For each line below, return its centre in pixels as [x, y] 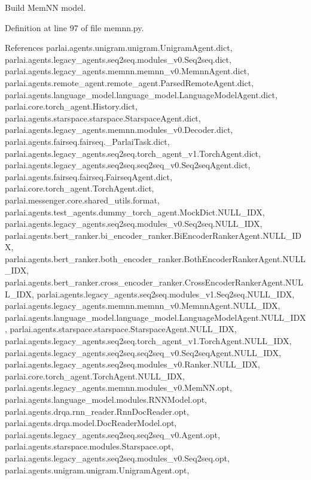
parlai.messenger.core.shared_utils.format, [82, 200]
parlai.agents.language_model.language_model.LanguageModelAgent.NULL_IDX [155, 317]
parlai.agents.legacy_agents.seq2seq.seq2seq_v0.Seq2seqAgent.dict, [128, 165]
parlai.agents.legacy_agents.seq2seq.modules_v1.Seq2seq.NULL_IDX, [166, 294]
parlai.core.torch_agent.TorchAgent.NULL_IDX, [95, 376]
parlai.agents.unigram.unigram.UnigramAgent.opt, [97, 470]
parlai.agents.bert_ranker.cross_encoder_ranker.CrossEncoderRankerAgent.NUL [154, 282]
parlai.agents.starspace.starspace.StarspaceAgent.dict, [103, 118]
